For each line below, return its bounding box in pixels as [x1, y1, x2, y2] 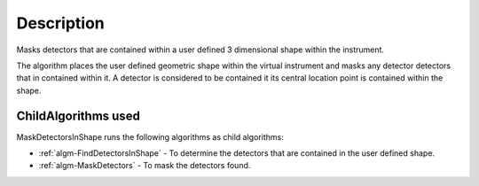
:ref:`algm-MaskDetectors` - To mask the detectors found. [38, 160, 251, 171]
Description [16, 13, 106, 33]
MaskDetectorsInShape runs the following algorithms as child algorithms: [16, 131, 284, 142]
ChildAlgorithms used [16, 108, 141, 123]
